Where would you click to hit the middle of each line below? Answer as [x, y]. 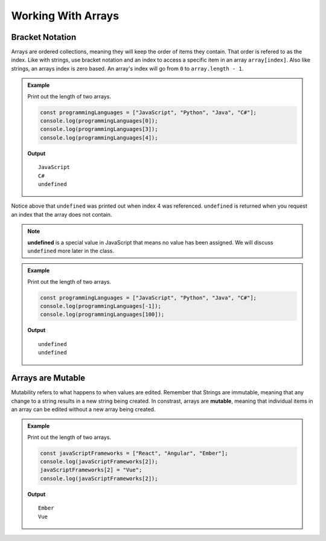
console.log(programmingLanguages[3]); [99, 129]
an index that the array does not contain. [62, 214]
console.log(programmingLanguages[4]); [99, 138]
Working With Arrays [65, 16]
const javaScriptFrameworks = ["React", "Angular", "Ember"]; [134, 453]
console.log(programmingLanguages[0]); [99, 121]
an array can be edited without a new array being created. [83, 409]
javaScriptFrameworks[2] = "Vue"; [91, 470]
